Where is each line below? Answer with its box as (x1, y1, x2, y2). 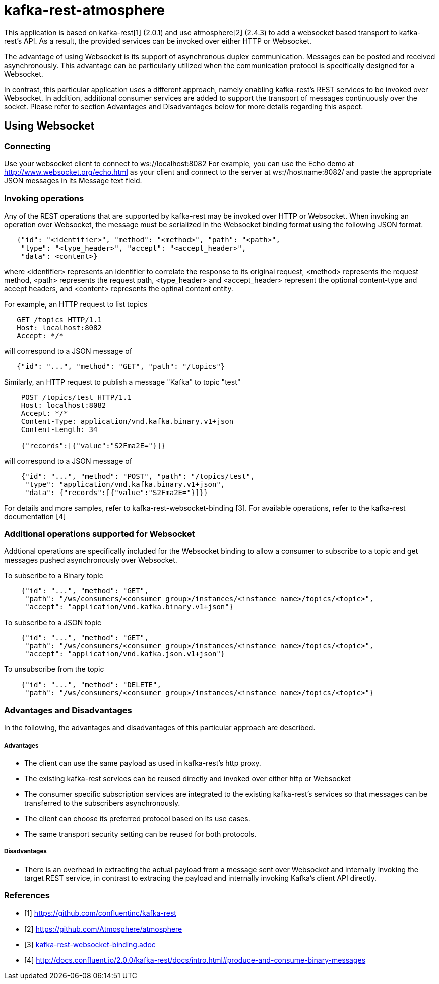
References (4, 890, 50, 901)
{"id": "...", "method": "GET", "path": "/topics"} (17, 362, 225, 371)
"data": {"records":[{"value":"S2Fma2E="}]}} (25, 488, 208, 497)
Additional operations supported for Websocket (4, 529, 195, 539)
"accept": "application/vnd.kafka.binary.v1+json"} (25, 603, 234, 611)
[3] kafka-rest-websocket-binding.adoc (24, 940, 156, 949)
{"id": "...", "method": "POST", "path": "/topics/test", (21, 472, 255, 480)
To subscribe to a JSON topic (4, 618, 101, 627)
